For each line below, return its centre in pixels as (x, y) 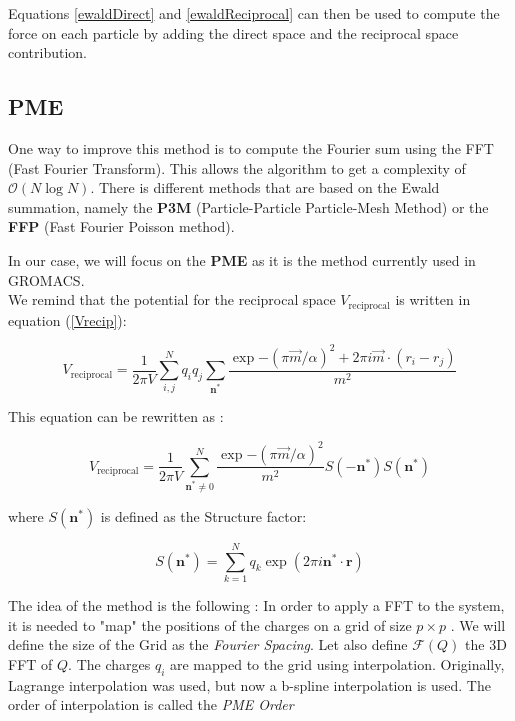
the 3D (486, 644)
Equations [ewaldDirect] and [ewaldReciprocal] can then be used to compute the (254, 13)
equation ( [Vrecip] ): (67, 319)
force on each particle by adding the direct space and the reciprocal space (233, 32)
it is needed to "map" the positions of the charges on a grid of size (210, 624)
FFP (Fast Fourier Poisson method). (121, 226)
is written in (433, 299)
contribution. (48, 52)
